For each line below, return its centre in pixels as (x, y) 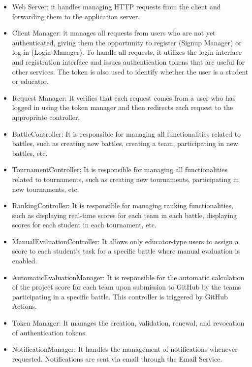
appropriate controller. (46, 117)
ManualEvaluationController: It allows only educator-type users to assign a (125, 241)
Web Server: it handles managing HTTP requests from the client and (116, 6)
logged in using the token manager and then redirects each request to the (123, 107)
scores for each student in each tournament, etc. (84, 225)
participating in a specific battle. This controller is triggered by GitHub (120, 296)
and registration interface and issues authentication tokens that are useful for (128, 61)
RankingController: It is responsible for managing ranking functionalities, (123, 205)
